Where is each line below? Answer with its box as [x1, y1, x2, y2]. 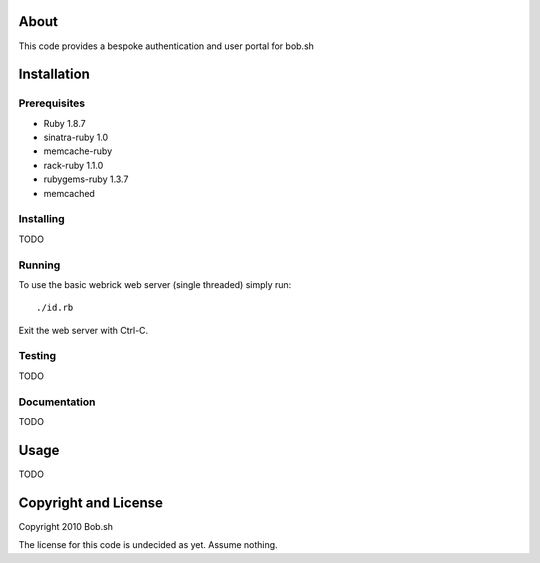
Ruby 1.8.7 [43, 117, 86, 129]
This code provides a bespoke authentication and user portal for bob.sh [18, 40, 315, 52]
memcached [43, 187, 95, 199]
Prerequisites [18, 96, 85, 110]
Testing [18, 349, 57, 363]
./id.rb [36, 302, 74, 314]
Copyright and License [18, 494, 164, 511]
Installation [18, 66, 90, 83]
